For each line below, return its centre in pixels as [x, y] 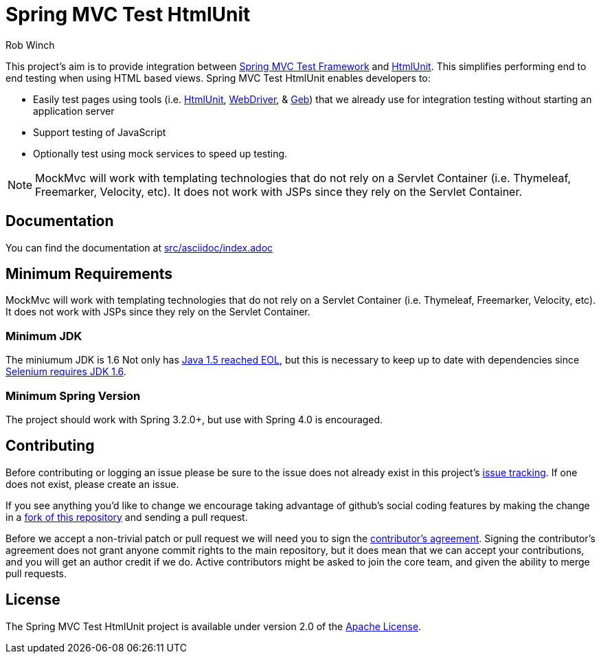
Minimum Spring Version [73, 395]
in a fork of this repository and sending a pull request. [127, 517]
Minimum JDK [44, 336]
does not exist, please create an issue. [92, 484]
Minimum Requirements [89, 274]
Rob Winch [30, 45]
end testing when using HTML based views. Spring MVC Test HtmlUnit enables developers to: [218, 78]
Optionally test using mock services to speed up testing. [160, 153]
